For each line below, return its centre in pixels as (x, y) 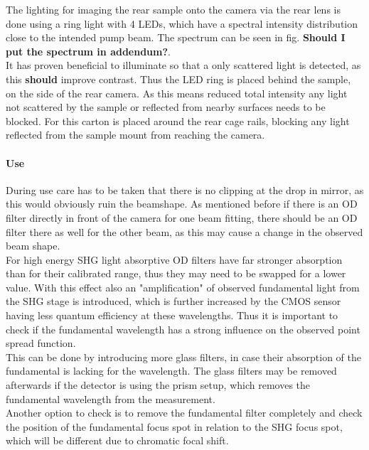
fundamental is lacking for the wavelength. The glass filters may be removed (171, 371)
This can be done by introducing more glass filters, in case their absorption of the (183, 357)
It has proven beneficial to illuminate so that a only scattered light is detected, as (183, 65)
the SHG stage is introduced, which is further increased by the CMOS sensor (173, 301)
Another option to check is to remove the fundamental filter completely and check (184, 413)
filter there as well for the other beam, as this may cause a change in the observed (184, 231)
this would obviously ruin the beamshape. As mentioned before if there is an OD (182, 204)
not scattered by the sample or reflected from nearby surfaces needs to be (166, 107)
